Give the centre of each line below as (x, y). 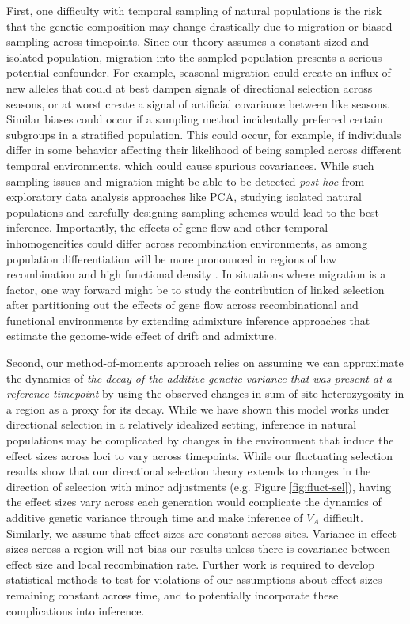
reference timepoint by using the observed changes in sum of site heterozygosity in (205, 393)
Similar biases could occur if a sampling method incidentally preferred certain (195, 119)
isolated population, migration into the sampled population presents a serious (194, 57)
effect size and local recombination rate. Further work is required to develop (190, 563)
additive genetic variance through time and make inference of (155, 517)
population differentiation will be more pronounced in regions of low (172, 258)
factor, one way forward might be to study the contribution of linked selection (196, 289)
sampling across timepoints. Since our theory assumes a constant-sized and (188, 42)
